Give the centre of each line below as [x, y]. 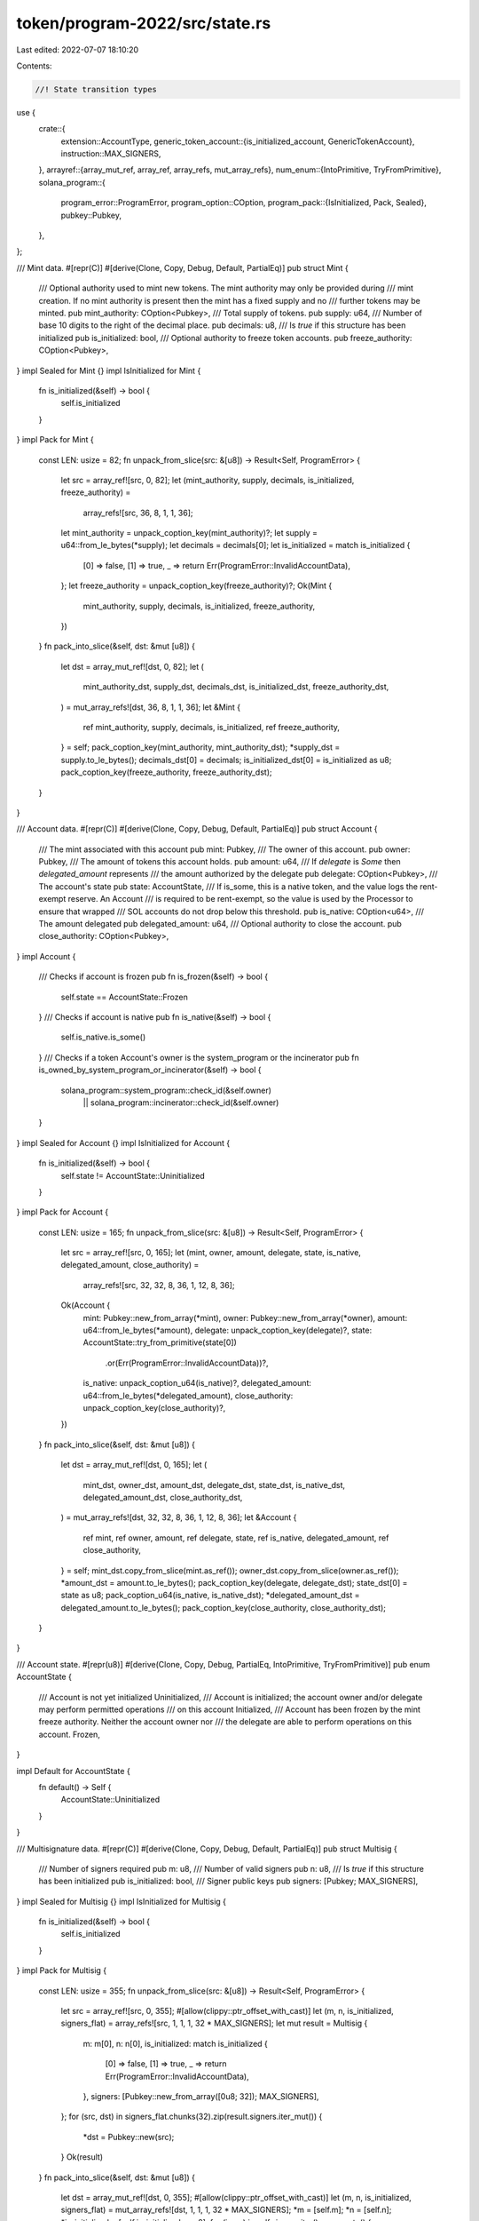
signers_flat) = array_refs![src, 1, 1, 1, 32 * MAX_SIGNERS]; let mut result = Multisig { [214, 2023]
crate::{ [52, 129]
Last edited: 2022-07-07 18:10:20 [78, 50]
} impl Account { [46, 956]
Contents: [34, 66]
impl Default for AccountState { [73, 1771]
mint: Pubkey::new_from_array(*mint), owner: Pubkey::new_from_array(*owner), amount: [245, 1317]
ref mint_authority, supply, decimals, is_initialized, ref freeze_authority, [212, 727]
